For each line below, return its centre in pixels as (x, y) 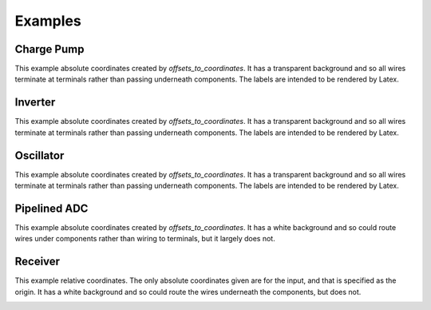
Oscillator (40, 155)
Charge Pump (49, 49)
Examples (48, 21)
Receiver (37, 262)
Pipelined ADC (51, 208)
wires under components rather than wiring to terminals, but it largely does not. (145, 239)
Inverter (35, 103)
